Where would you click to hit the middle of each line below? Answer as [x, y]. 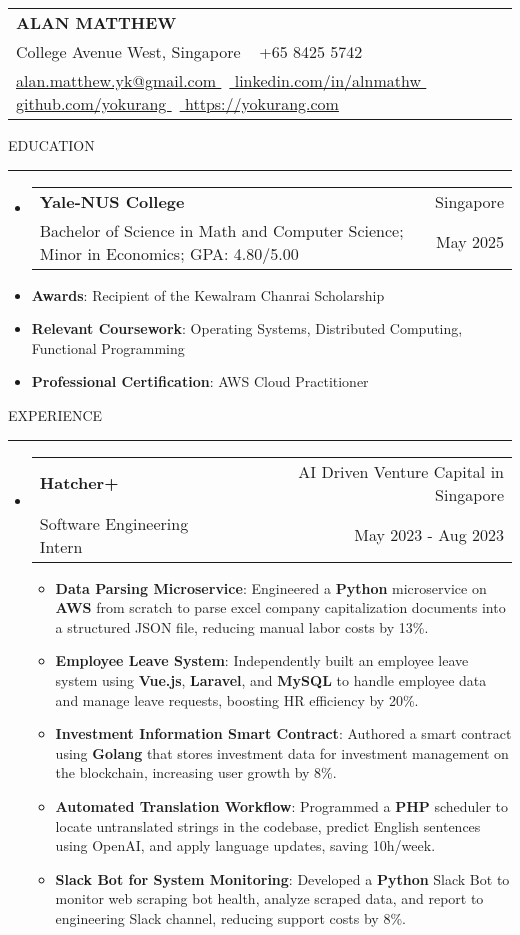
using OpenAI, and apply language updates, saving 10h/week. [245, 845]
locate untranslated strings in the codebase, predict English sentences [268, 825]
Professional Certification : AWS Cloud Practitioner [200, 381]
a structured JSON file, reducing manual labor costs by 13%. [242, 626]
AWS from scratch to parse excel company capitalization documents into [280, 607]
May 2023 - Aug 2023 [429, 535]
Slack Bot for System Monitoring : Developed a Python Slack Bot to [282, 878]
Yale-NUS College [112, 201]
